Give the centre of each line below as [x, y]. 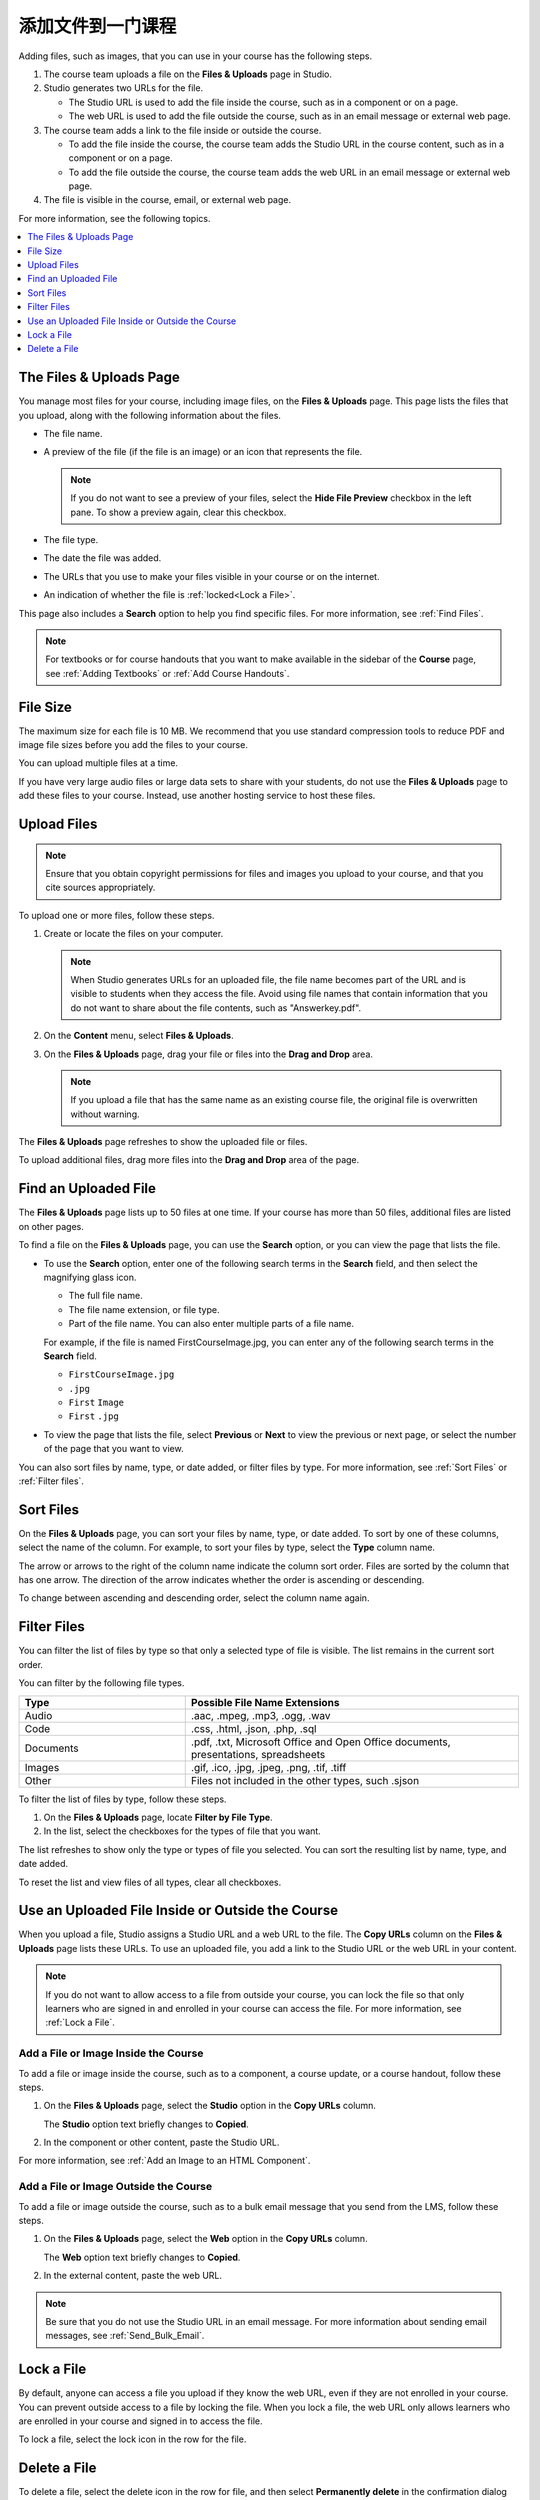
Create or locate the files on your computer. [133, 934]
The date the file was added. [102, 558]
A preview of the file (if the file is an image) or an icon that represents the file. [203, 452]
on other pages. [51, 1226]
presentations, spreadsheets [258, 1754]
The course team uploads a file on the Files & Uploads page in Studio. [188, 74]
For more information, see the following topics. [114, 218]
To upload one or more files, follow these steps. [116, 915]
